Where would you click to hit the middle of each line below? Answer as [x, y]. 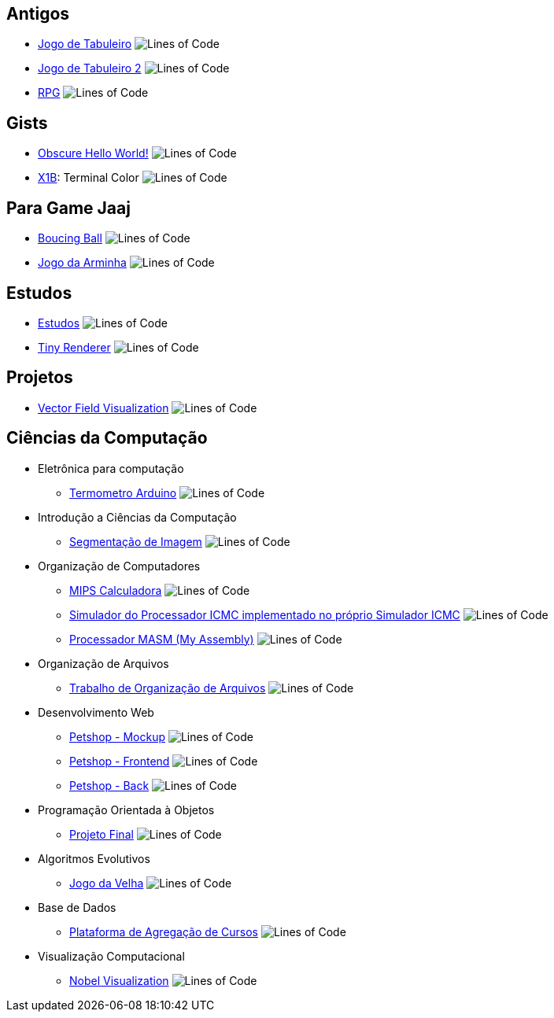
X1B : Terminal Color [89, 178]
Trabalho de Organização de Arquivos [168, 688]
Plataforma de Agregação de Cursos [164, 931]
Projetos [40, 378]
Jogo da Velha [107, 883]
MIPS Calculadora [116, 590]
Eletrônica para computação [111, 468]
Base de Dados [77, 907]
